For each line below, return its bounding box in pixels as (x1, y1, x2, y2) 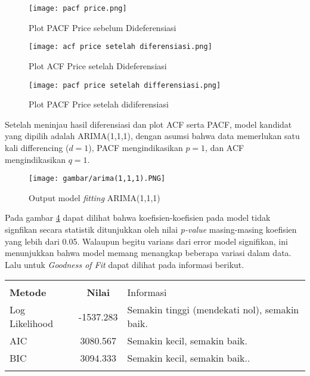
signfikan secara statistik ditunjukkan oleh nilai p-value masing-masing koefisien (5, 223, 297, 235)
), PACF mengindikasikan (88, 141, 183, 153)
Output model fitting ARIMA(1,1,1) (29, 191, 160, 204)
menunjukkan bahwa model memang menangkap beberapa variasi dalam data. (5, 246, 292, 259)
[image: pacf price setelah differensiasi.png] (29, 81, 221, 90)
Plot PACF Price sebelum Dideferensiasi (29, 21, 176, 33)
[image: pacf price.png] (29, 4, 127, 13)
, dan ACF (205, 141, 244, 153)
